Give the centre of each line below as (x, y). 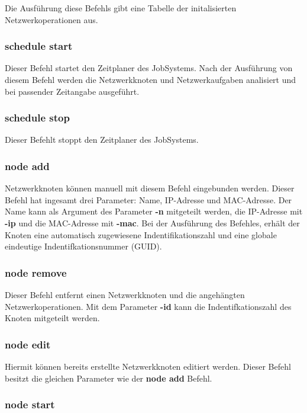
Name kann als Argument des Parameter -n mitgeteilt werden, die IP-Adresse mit (154, 211)
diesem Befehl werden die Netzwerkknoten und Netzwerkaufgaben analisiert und (151, 79)
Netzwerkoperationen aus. (51, 19)
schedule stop (37, 118)
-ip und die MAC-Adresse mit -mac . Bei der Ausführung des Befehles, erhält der (152, 223)
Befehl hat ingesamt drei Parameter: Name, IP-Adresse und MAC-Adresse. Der (148, 199)
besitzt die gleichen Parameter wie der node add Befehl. (109, 378)
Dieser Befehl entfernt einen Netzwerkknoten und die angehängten (125, 294)
